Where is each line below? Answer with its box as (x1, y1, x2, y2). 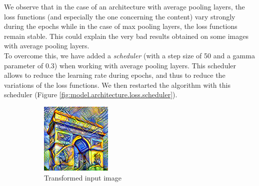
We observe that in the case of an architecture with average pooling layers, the (4, 1, 245, 11)
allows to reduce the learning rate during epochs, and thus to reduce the (4, 70, 225, 80)
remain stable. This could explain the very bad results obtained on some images (4, 30, 249, 41)
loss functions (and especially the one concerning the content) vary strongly (4, 11, 235, 21)
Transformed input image (44, 172, 121, 183)
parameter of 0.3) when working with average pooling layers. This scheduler (4, 60, 236, 70)
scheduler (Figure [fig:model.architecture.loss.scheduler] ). (4, 89, 177, 100)
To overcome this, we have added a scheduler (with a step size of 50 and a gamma (4, 50, 255, 60)
